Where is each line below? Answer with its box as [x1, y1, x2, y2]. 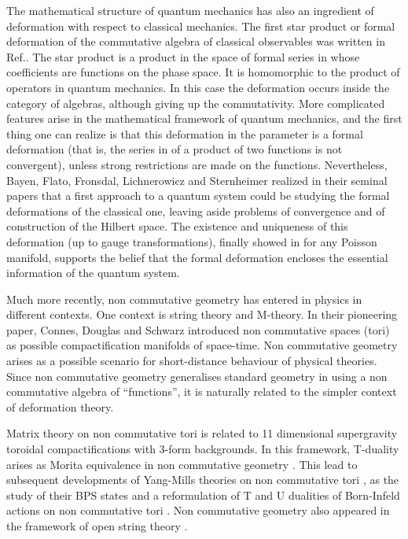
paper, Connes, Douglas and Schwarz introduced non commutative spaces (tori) [6, 321, 390, 338]
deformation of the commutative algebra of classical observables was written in [6, 33, 385, 50]
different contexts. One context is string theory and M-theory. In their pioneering [6, 306, 398, 323]
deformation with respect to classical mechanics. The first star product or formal [6, 17, 395, 34]
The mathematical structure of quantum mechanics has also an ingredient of [6, 2, 374, 18]
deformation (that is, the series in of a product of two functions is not [6, 141, 343, 157]
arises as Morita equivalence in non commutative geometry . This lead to [6, 456, 358, 472]
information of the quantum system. [6, 264, 180, 281]
